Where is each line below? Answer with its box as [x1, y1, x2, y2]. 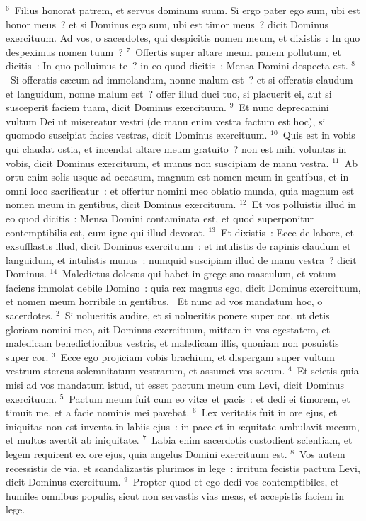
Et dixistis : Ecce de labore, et [221, 224, 355, 239]
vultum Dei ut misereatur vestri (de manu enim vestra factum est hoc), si [6, 113, 326, 128]
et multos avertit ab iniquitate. [6, 433, 139, 447]
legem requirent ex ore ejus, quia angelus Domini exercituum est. [6, 447, 287, 461]
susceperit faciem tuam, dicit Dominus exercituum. [6, 100, 227, 115]
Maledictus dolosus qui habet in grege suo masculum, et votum [62, 266, 336, 281]
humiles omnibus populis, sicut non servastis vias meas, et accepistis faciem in [6, 488, 345, 503]
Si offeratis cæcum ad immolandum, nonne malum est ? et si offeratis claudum [10, 71, 353, 86]
